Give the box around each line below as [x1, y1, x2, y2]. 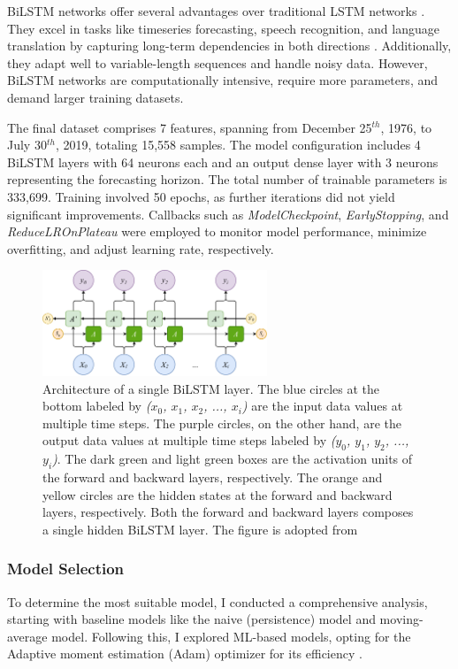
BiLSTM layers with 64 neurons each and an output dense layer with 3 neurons [7, 152, 439, 171]
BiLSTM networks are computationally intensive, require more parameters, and [7, 71, 439, 89]
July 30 [7, 135, 47, 154]
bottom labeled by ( [42, 396, 151, 415]
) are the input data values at [241, 396, 403, 415]
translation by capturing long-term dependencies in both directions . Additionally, [7, 36, 452, 55]
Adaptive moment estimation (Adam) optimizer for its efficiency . [7, 644, 363, 663]
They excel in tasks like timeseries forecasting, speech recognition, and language [7, 19, 439, 37]
